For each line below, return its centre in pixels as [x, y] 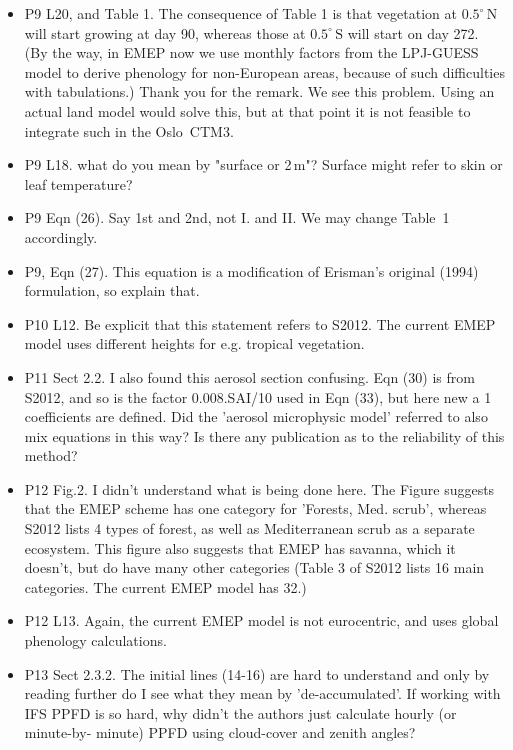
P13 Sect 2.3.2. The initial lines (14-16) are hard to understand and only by [257, 673]
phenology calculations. [95, 640]
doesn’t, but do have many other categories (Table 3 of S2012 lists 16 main [254, 567]
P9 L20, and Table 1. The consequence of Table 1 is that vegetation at [240, 13]
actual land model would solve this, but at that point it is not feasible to [247, 110]
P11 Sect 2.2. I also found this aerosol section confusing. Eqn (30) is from [249, 376]
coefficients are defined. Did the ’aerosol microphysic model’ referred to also [256, 416]
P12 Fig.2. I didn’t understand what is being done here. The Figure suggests [259, 488]
